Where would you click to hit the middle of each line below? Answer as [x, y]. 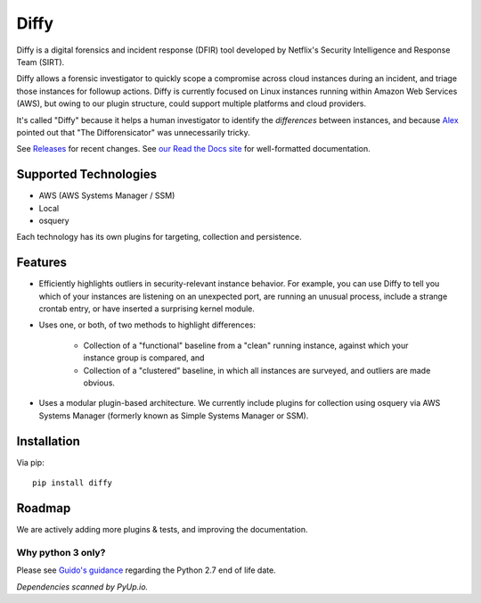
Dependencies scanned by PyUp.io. [82, 586]
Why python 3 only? [61, 552]
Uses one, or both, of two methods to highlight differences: [147, 325]
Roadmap [44, 508]
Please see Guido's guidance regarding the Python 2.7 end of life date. [146, 570]
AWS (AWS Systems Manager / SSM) [107, 195]
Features [41, 263]
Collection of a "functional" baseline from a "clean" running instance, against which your [246, 345]
